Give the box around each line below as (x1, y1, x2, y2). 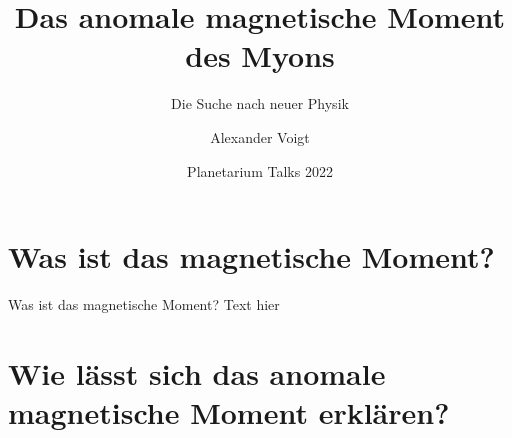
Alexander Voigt (210, 126, 310, 147)
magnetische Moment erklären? (8, 392, 450, 432)
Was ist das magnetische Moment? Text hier (8, 294, 280, 315)
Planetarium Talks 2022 (187, 160, 333, 181)
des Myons (185, 35, 335, 76)
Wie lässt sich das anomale (8, 352, 386, 393)
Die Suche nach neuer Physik (171, 93, 349, 114)
